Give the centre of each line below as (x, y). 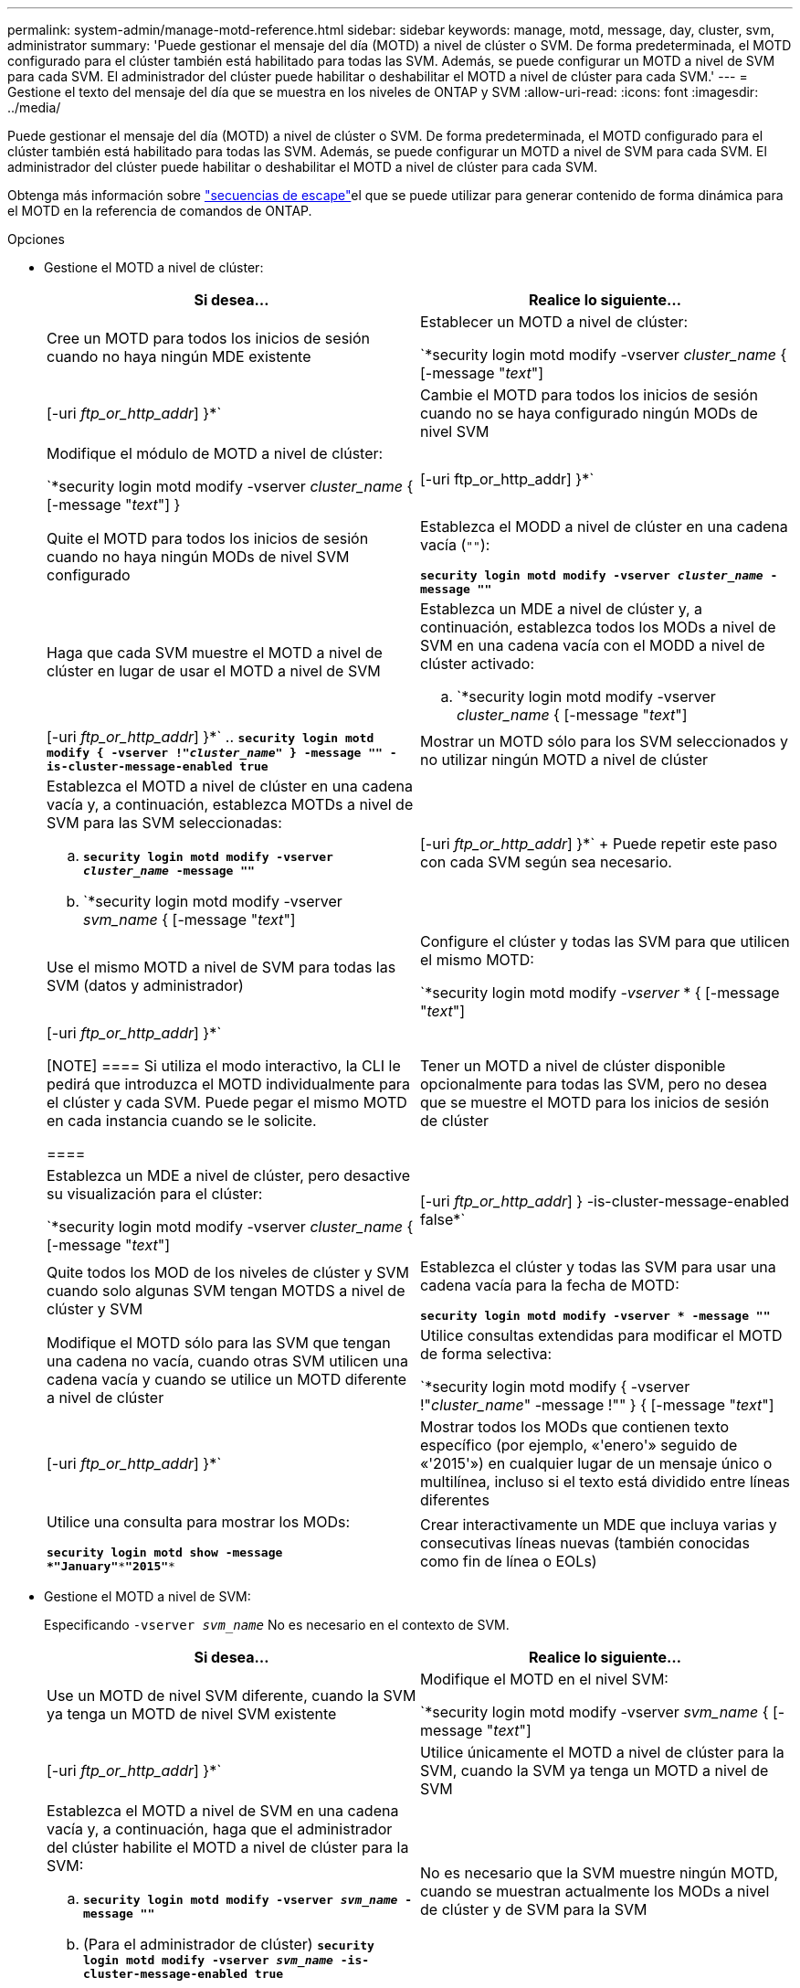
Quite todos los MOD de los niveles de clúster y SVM (228, 1272)
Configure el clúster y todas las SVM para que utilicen (605, 941)
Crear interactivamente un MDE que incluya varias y (599, 1525)
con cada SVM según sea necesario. (546, 862)
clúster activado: (477, 664)
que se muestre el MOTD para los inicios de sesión (595, 1102)
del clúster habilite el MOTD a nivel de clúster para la (228, 1847)
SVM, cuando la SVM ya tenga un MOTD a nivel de (595, 1770)
